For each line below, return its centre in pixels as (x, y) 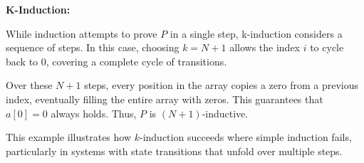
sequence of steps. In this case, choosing (93, 47)
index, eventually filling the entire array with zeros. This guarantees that (165, 99)
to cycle (327, 47)
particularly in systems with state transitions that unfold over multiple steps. (174, 151)
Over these (29, 85)
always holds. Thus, (94, 113)
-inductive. (225, 113)
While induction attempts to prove (82, 33)
